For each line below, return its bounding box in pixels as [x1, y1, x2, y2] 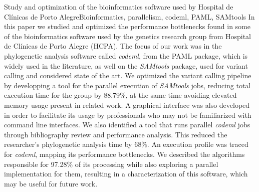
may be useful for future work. [4, 178, 98, 188]
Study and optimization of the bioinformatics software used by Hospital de [4, 2, 233, 12]
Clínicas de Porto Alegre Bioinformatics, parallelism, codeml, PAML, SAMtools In [4, 11, 255, 22]
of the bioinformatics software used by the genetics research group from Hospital [4, 31, 251, 41]
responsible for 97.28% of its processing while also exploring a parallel [4, 158, 218, 169]
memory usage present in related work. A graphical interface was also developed [4, 99, 250, 110]
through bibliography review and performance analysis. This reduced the [4, 129, 227, 139]
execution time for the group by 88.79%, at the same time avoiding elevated [4, 90, 237, 100]
